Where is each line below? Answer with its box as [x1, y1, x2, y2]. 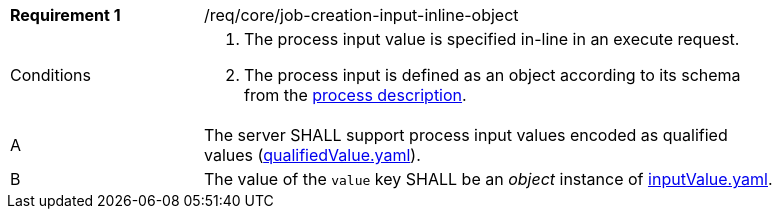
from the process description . [244, 85, 467, 105]
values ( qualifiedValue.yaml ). [204, 145, 421, 165]
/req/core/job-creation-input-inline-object [204, 5, 519, 25]
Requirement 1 [10, 5, 121, 25]
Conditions [10, 65, 92, 85]
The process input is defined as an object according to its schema [244, 65, 741, 85]
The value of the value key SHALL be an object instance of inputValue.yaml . [204, 169, 773, 189]
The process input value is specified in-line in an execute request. [244, 29, 740, 49]
